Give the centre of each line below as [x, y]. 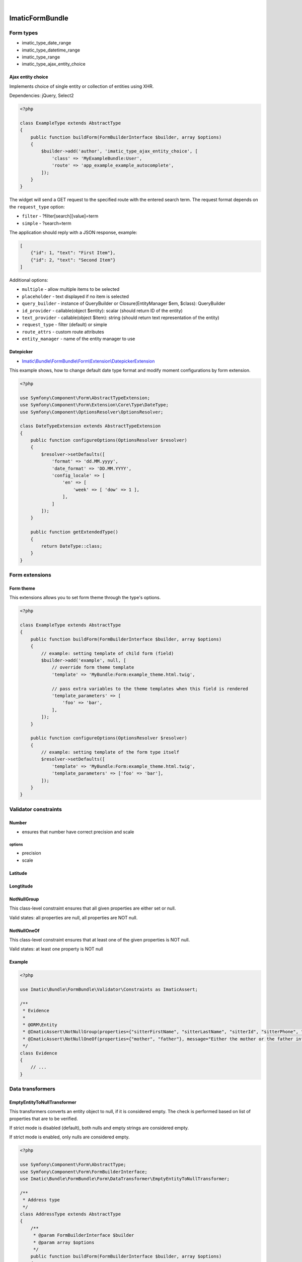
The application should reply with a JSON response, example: [73, 232]
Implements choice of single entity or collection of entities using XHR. [82, 86]
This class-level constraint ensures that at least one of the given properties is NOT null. [100, 939]
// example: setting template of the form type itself [110, 752]
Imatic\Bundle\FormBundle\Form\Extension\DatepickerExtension [88, 361]
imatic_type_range [41, 57]
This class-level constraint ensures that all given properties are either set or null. [93, 908]
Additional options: [29, 280]
